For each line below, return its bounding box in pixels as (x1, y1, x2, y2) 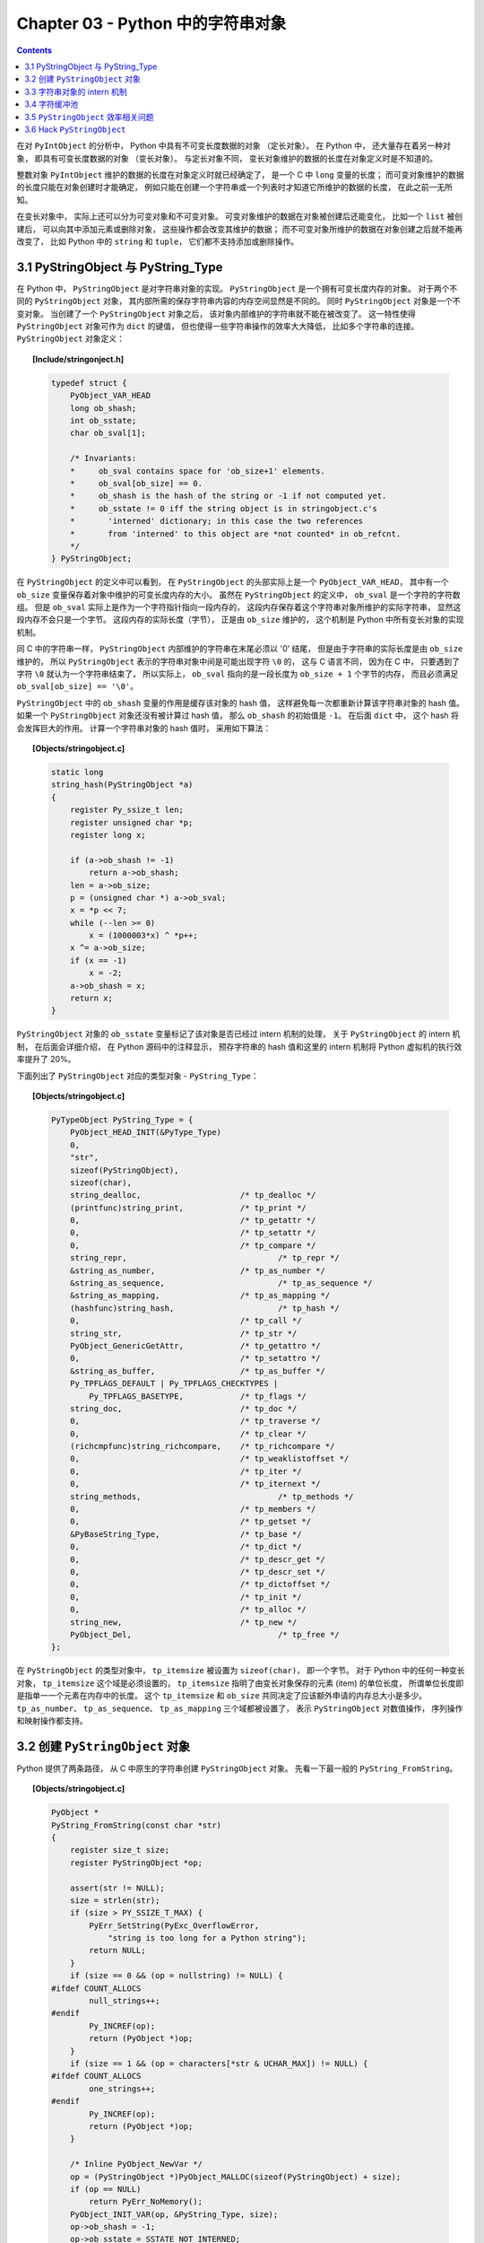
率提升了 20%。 (16, 1054, 76, 1065)
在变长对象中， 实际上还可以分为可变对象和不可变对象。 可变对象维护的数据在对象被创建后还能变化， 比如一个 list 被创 (16, 211, 463, 222)
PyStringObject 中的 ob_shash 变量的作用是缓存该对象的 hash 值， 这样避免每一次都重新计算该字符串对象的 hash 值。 (16, 697, 465, 708)
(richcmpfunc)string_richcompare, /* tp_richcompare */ (70, 1441, 335, 1452)
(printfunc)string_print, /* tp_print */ (70, 1202, 307, 1213)
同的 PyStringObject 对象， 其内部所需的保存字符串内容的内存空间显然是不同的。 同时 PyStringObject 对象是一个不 (16, 296, 461, 307)
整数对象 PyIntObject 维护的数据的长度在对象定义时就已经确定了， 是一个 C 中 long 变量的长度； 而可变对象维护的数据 (16, 170, 465, 180)
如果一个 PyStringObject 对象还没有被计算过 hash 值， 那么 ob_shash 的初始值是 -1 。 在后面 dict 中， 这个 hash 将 (16, 710, 459, 721)
